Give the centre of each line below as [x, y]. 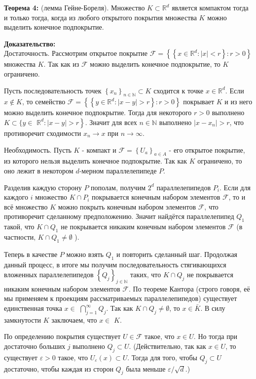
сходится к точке [179, 90]
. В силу [213, 308]
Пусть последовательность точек [53, 90]
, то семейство [44, 102]
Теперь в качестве [31, 254]
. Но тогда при [216, 336]
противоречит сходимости [43, 133]
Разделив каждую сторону [43, 187]
